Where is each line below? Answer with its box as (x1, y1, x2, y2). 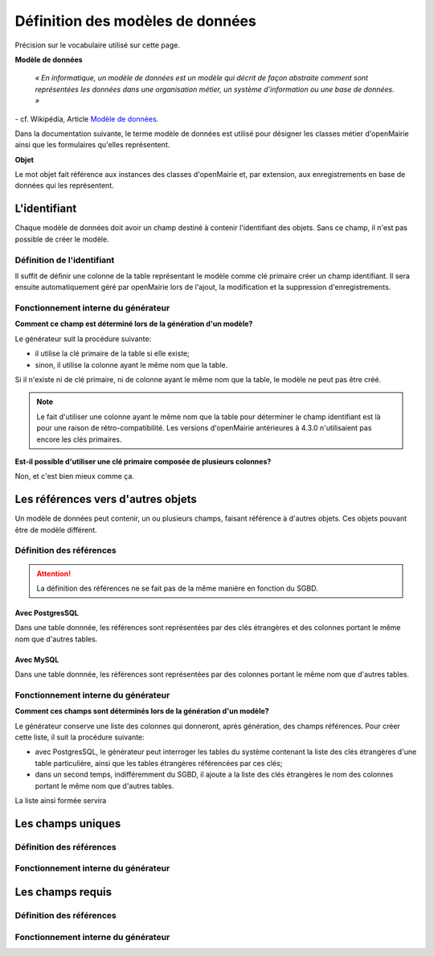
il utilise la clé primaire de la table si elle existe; (35, 348, 190, 358)
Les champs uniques (14, 817, 121, 830)
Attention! (36, 568, 72, 579)
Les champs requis (14, 885, 113, 899)
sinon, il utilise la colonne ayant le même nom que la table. (35, 360, 228, 369)
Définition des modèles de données (14, 12, 256, 30)
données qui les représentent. (14, 181, 114, 191)
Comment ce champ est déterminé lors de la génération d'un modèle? (14, 319, 253, 329)
